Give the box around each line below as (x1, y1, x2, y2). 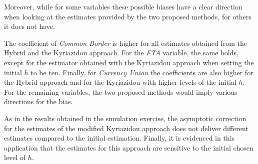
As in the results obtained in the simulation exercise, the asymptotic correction (4, 113, 246, 123)
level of (4, 152, 26, 163)
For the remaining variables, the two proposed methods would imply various (4, 86, 237, 97)
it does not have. (4, 21, 55, 31)
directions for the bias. (4, 96, 73, 107)
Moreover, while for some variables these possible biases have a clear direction (4, 1, 242, 11)
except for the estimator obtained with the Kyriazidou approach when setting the (4, 57, 254, 67)
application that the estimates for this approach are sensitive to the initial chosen (4, 142, 253, 153)
